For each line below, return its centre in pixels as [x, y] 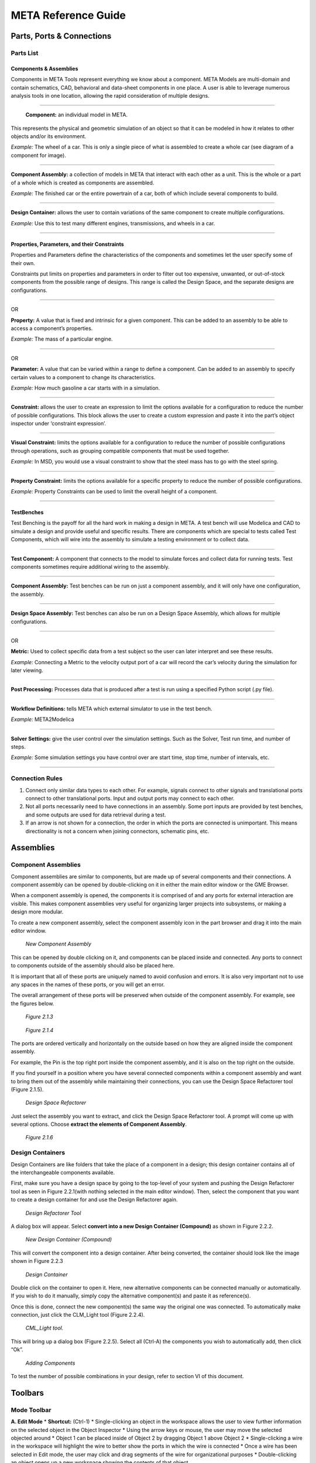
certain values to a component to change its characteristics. [83, 377]
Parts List [25, 53]
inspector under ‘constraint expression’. [59, 424]
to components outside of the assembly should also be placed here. [93, 966]
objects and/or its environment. [49, 136]
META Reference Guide [68, 15]
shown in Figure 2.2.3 [37, 1261]
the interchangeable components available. [63, 1172]
